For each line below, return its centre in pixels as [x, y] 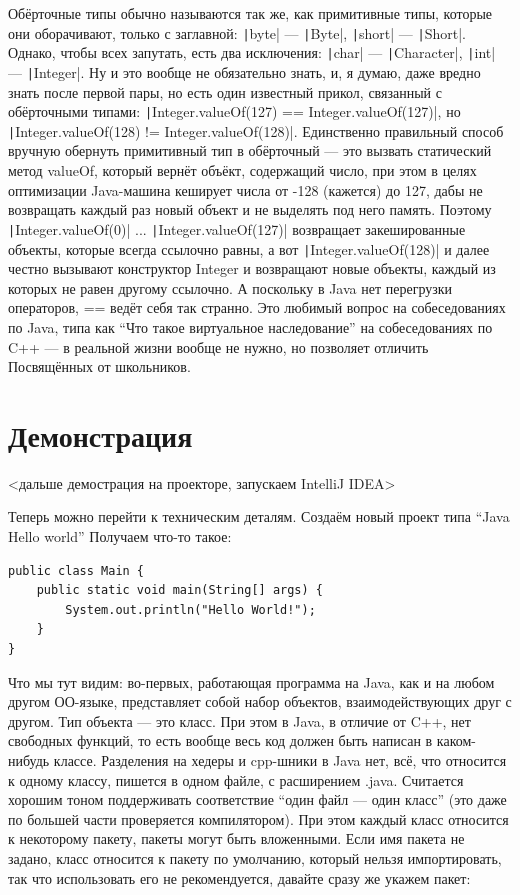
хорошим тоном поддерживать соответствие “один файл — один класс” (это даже [257, 799]
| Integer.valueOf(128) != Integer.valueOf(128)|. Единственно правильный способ [256, 130]
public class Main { [76, 570]
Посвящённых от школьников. [99, 366]
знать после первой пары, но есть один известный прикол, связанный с [225, 91]
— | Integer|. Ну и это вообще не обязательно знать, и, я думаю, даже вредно [244, 71]
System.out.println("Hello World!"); [190, 609]
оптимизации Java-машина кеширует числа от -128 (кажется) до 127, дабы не [245, 189]
